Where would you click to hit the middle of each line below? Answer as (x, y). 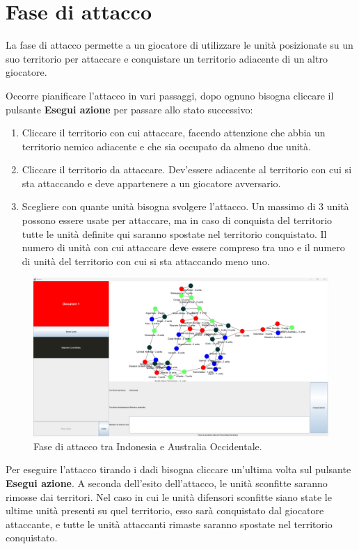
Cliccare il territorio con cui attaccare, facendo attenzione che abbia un (174, 133)
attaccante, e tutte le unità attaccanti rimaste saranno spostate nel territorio (169, 524)
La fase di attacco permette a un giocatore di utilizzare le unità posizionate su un (179, 45)
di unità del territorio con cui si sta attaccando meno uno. (146, 261)
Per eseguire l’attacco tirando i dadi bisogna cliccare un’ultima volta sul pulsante (178, 469)
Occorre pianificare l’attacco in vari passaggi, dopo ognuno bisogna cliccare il (170, 95)
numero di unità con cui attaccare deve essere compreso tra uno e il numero (183, 247)
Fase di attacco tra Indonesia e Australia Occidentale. (148, 446)
